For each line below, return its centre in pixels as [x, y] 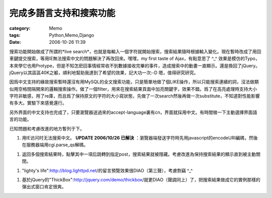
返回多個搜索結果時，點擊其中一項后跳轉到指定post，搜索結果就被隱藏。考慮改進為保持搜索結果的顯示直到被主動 [139, 154]
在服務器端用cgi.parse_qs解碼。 [55, 145]
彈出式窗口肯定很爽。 [44, 187]
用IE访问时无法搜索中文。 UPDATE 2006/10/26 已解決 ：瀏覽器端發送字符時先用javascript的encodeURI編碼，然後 [140, 138]
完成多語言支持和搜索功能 [62, 13]
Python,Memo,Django [72, 35]
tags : [15, 35]
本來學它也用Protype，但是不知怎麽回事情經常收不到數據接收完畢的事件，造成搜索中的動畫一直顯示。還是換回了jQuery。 [135, 65]
